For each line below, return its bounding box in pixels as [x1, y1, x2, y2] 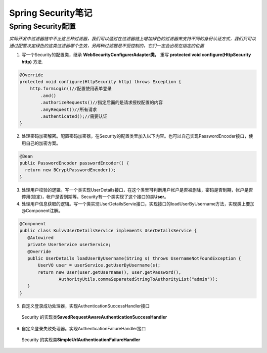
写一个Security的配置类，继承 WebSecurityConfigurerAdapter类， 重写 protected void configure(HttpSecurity [21, 52, 251, 58]
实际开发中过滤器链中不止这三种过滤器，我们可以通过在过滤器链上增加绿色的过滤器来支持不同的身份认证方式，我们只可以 [9, 36, 256, 42]
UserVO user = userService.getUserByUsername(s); [38, 262, 161, 268]
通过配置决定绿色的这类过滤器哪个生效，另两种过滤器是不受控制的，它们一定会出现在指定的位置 [9, 43, 204, 49]
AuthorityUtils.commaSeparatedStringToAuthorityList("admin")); [58, 276, 218, 282]
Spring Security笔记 [9, 7, 92, 18]
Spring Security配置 [9, 22, 76, 31]
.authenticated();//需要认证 [40, 113, 108, 119]
